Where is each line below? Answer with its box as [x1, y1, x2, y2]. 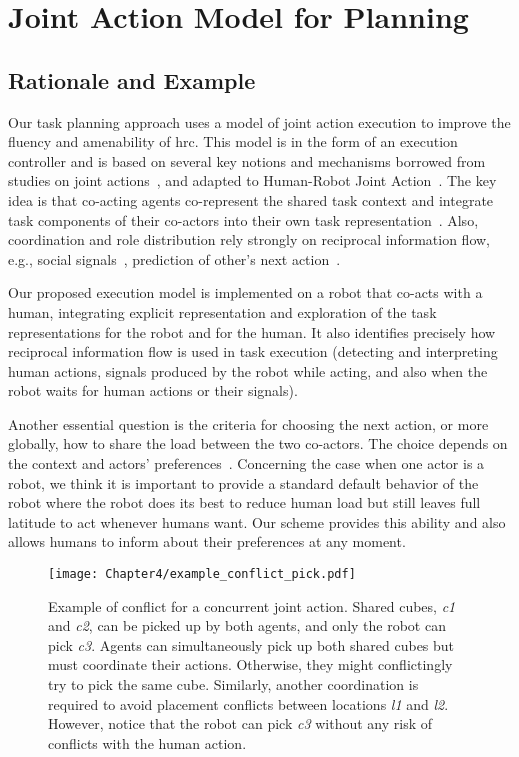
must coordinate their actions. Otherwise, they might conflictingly [48, 654, 453, 675]
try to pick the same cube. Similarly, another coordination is [48, 674, 419, 695]
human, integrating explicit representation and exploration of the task [8, 301, 437, 322]
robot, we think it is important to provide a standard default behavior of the [8, 472, 479, 493]
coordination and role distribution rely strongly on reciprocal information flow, [8, 229, 491, 250]
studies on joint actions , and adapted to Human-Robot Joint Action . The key [8, 170, 497, 191]
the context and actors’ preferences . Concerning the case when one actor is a [8, 453, 485, 474]
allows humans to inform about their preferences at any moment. [8, 531, 406, 552]
